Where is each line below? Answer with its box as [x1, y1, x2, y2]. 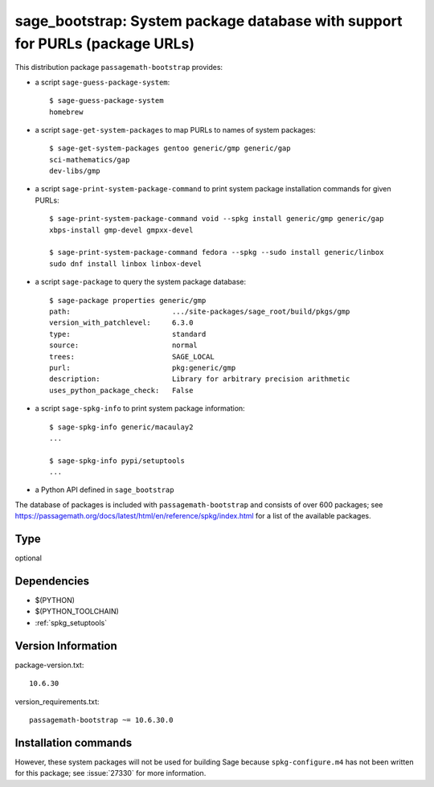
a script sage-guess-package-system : [35, 77, 170, 87]
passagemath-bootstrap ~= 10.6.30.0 [29, 715, 174, 724]
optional [14, 553, 42, 563]
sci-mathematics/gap [49, 155, 130, 164]
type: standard [49, 330, 207, 338]
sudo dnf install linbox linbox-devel [49, 259, 203, 268]
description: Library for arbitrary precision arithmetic [49, 375, 350, 383]
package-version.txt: [14, 660, 84, 670]
